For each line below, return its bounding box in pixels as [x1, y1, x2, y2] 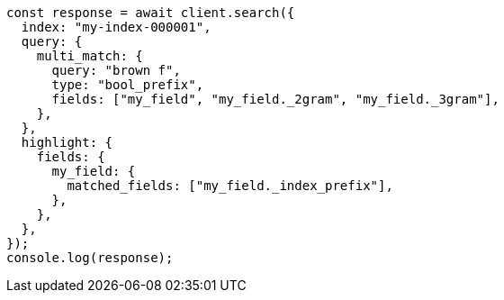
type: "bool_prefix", [51, 77, 204, 92]
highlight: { [21, 135, 113, 150]
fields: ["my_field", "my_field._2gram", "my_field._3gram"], [51, 92, 499, 106]
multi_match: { [36, 49, 143, 63]
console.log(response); [6, 250, 174, 265]
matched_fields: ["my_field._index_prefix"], [67, 178, 393, 193]
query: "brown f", [51, 63, 181, 77]
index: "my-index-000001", [21, 20, 211, 34]
